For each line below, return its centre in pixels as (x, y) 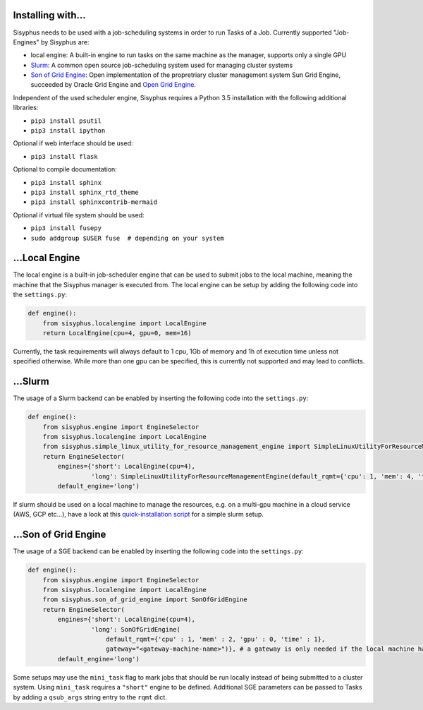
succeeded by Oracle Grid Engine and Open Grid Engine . (114, 85)
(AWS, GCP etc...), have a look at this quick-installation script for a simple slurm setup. (139, 515)
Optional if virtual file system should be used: (79, 215)
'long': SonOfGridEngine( (136, 629)
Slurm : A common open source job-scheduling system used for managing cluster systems (162, 65)
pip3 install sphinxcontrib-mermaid (94, 202)
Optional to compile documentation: (65, 169)
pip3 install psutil (66, 121)
